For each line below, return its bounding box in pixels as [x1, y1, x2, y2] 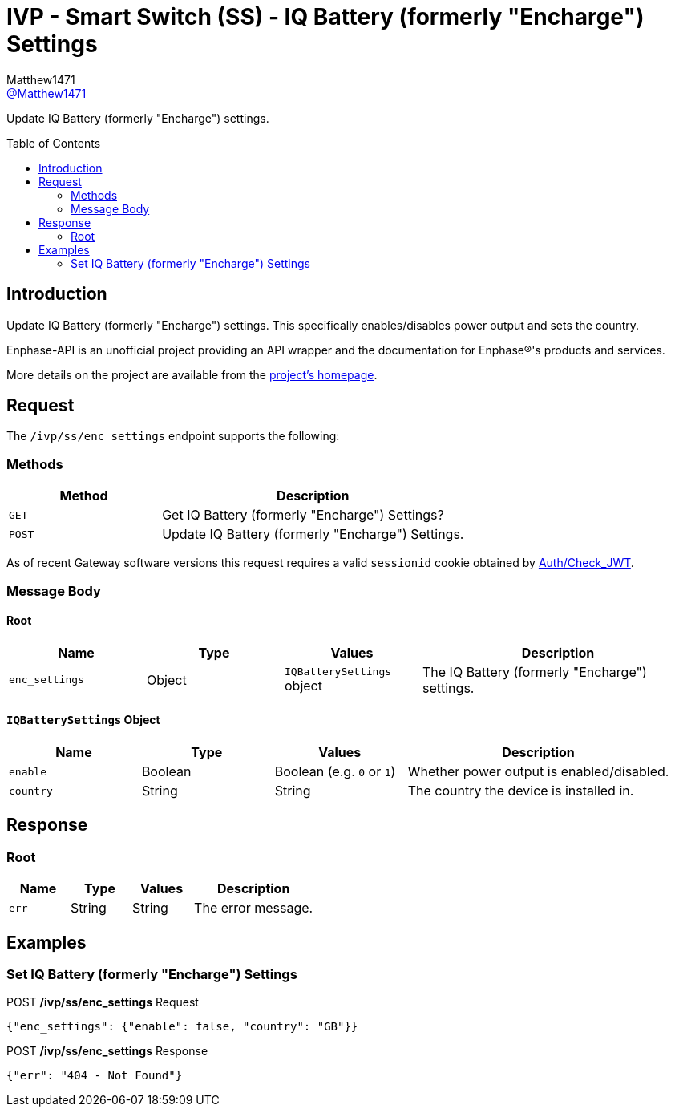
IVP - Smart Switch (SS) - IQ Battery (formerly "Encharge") [6, 3, 645, 30]
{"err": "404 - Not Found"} [6, 1069, 183, 1083]
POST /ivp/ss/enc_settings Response [6, 1044, 208, 1058]
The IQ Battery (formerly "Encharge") [422, 663, 647, 680]
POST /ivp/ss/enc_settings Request [6, 995, 199, 1010]
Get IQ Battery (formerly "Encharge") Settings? [162, 507, 444, 524]
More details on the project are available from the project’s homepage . [6, 367, 378, 382]
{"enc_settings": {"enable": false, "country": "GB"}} [6, 1020, 358, 1034]
